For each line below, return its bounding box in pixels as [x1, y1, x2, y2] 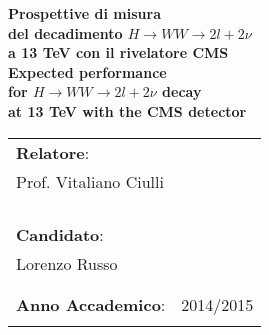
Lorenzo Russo [16, 251, 118, 275]
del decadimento [8, 22, 123, 43]
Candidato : [16, 222, 104, 246]
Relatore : [16, 140, 90, 164]
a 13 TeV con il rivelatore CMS [8, 42, 229, 63]
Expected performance [8, 61, 167, 82]
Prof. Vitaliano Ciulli [16, 169, 164, 193]
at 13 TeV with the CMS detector [8, 100, 247, 121]
